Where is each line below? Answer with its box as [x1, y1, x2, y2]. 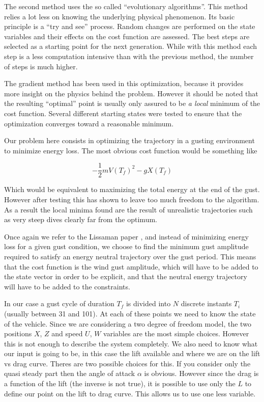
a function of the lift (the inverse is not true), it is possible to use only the [4, 378, 236, 389]
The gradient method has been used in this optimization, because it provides [4, 78, 244, 89]
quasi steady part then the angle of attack [4, 368, 135, 379]
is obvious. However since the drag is [144, 368, 259, 379]
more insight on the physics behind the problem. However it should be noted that [4, 88, 258, 98]
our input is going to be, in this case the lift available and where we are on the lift [4, 348, 260, 359]
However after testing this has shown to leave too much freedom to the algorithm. [4, 194, 259, 204]
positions [4, 328, 32, 339]
